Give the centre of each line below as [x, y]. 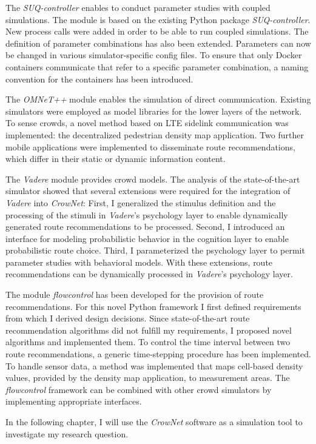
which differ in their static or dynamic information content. [116, 159]
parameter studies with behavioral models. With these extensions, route [139, 262]
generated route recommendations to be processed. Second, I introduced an [145, 227]
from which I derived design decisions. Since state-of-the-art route [128, 318]
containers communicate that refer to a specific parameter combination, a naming [157, 66]
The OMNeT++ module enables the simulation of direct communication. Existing [158, 99]
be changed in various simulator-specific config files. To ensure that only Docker [154, 55]
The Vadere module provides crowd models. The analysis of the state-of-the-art [153, 179]
